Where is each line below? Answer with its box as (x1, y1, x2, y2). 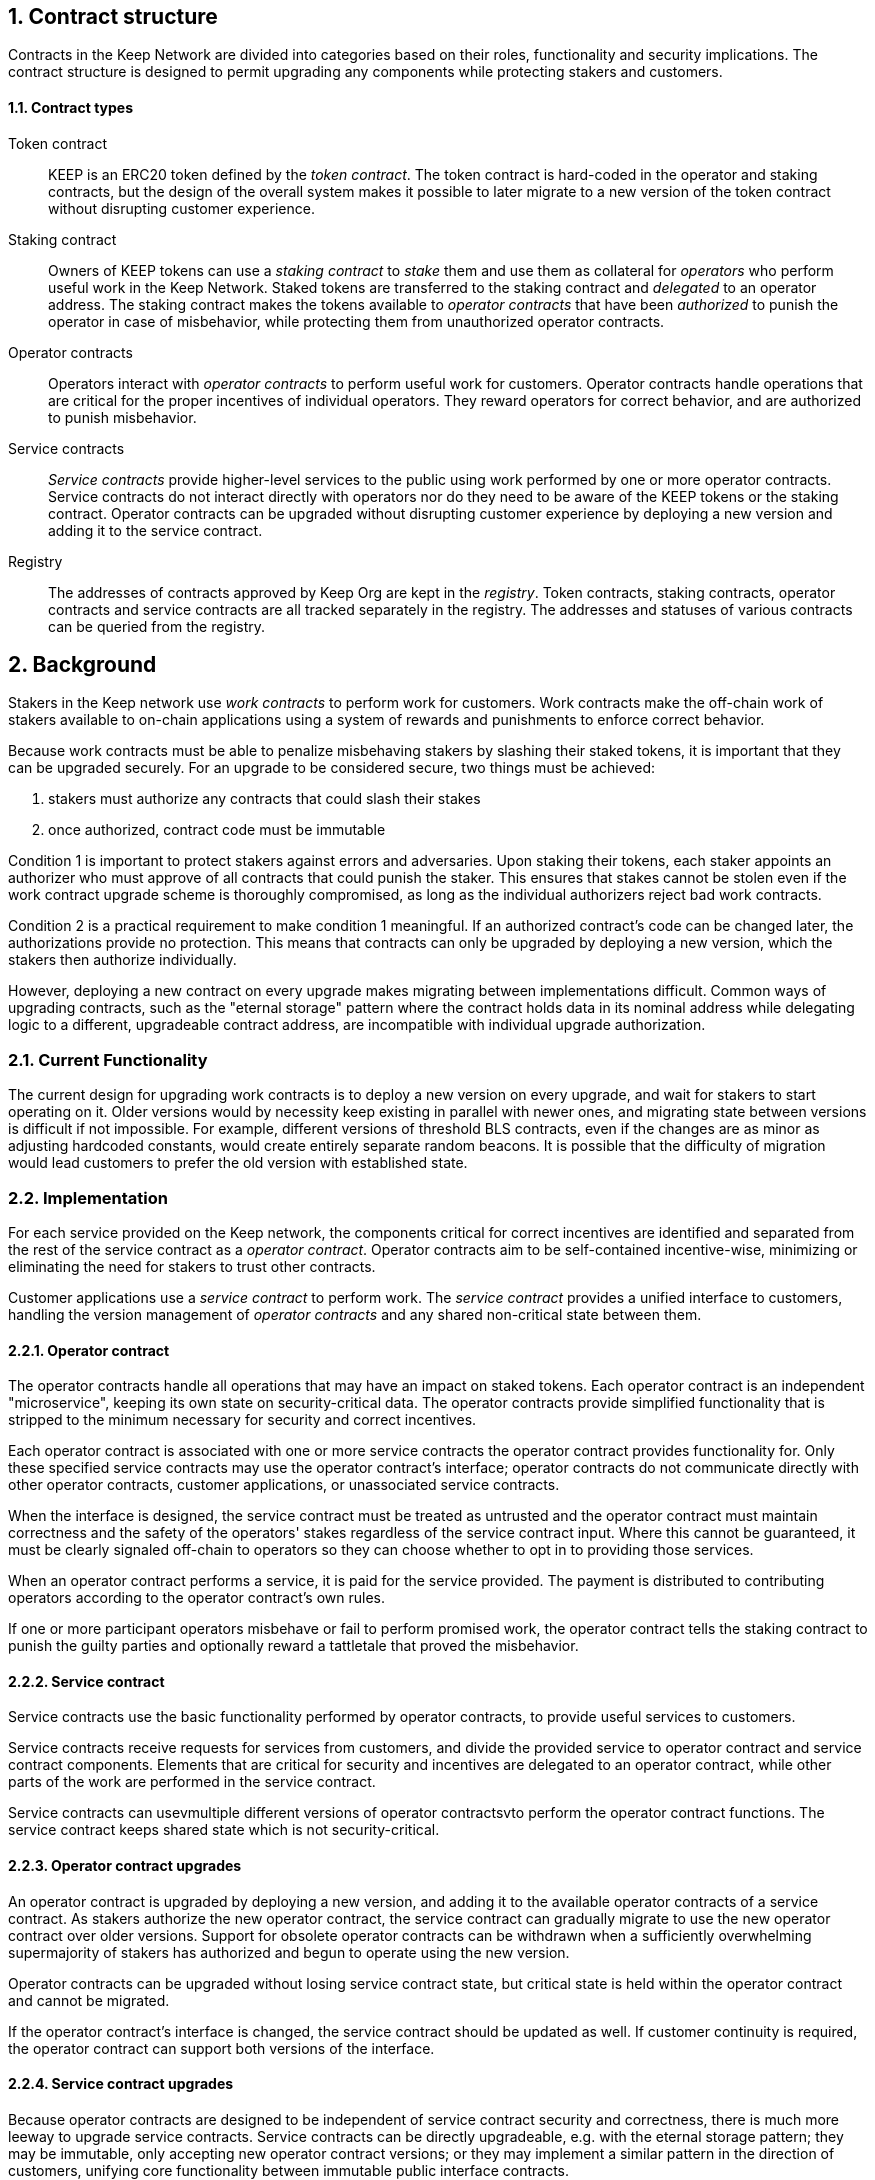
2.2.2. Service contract (8, 1672, 165, 1690)
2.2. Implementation (8, 1187, 168, 1208)
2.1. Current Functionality (8, 1049, 208, 1070)
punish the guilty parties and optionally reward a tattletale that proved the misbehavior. (8, 1637, 579, 1655)
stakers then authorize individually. (8, 951, 237, 969)
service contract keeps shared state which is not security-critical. (8, 1821, 440, 1839)
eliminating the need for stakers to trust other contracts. (8, 1257, 376, 1275)
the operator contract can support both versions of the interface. (8, 2039, 435, 2057)
